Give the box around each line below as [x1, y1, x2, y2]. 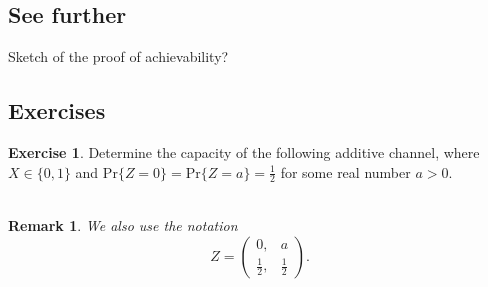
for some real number [280, 161, 411, 182]
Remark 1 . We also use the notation [8, 215, 238, 236]
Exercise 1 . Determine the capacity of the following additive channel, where [8, 142, 480, 162]
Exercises [8, 95, 106, 126]
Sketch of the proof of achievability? [8, 46, 229, 67]
